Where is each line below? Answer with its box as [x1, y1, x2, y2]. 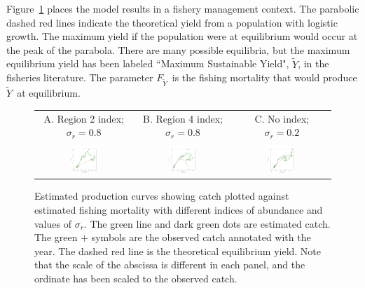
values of [34, 216, 71, 231]
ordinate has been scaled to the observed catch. [34, 271, 237, 286]
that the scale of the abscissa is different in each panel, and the [34, 257, 305, 272]
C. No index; [254, 111, 310, 125]
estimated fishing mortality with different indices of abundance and [34, 203, 323, 217]
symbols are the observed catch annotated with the [91, 230, 311, 245]
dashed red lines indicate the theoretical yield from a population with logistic [6, 15, 338, 29]
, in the [298, 56, 329, 71]
